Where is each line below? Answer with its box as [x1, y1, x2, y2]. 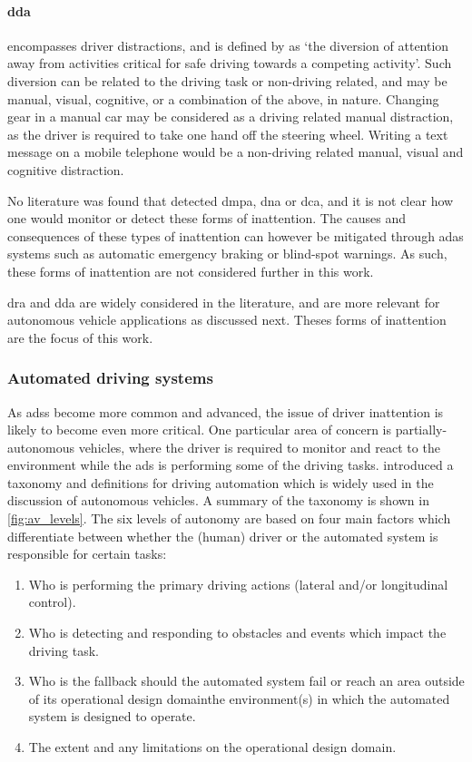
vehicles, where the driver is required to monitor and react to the [78, 437, 440, 456]
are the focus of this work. [7, 327, 153, 347]
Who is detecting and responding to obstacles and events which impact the [28, 623, 447, 642]
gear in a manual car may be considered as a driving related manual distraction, [7, 107, 454, 126]
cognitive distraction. [7, 160, 124, 179]
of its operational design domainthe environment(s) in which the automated [28, 689, 450, 708]
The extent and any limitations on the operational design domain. [28, 738, 397, 757]
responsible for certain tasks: [7, 544, 167, 563]
